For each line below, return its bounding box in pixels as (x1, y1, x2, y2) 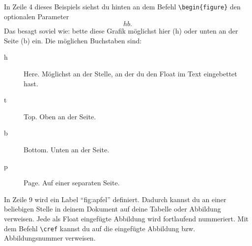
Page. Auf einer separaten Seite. (24, 177, 120, 188)
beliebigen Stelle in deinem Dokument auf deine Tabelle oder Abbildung (4, 204, 221, 214)
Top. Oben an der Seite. (24, 111, 96, 121)
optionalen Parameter (4, 11, 69, 21)
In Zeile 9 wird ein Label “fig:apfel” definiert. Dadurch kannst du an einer (4, 194, 226, 204)
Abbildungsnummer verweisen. (4, 233, 96, 243)
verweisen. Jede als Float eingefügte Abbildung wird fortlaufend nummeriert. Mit (4, 213, 249, 223)
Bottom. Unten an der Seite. (24, 144, 110, 154)
